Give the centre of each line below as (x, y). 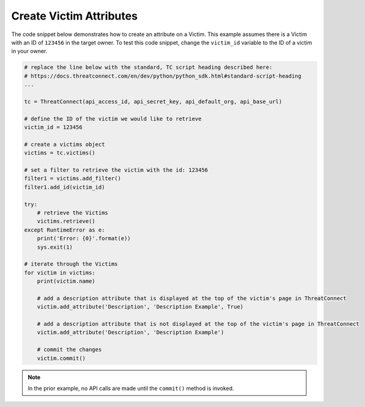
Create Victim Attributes (74, 16)
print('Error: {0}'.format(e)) (84, 239)
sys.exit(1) (55, 247)
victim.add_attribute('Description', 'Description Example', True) (140, 307)
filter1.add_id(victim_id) (65, 187)
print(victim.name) (66, 281)
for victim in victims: (60, 273)
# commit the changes (69, 350)
